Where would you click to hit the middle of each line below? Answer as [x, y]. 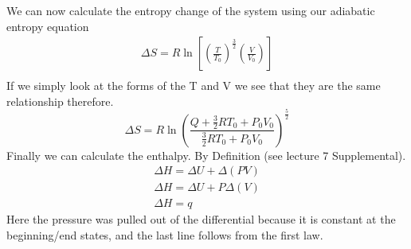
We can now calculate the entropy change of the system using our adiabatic [191, 10]
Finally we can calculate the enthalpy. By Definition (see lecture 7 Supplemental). [206, 155]
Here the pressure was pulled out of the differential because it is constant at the [201, 219]
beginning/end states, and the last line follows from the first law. [165, 235]
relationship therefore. [60, 101]
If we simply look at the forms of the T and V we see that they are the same [194, 86]
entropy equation [48, 26]
